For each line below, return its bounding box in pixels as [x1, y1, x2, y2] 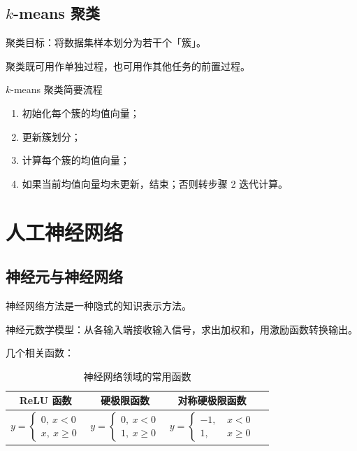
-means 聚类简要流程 [10, 82, 103, 97]
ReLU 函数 [19, 393, 72, 408]
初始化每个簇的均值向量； [22, 105, 140, 120]
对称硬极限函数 [177, 393, 247, 408]
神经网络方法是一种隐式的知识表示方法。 [6, 298, 191, 312]
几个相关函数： [6, 345, 74, 360]
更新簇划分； [22, 129, 81, 144]
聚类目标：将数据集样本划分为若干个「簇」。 [6, 35, 206, 50]
